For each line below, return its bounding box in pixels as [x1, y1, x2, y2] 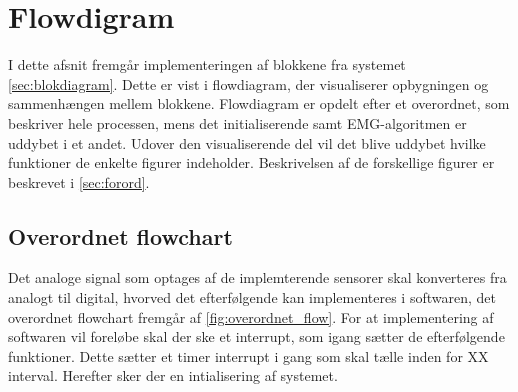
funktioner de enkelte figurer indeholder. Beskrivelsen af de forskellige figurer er [8, 152, 495, 173]
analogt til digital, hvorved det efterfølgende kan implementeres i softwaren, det [8, 287, 496, 308]
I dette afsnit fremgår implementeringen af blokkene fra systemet [8, 54, 406, 75]
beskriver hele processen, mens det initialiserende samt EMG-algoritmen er [8, 112, 467, 133]
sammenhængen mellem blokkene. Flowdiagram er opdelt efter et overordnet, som [8, 93, 510, 114]
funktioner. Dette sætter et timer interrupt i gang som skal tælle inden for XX [8, 345, 489, 366]
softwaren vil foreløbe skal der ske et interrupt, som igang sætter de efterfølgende [8, 326, 505, 347]
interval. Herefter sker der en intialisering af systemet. [8, 365, 338, 386]
